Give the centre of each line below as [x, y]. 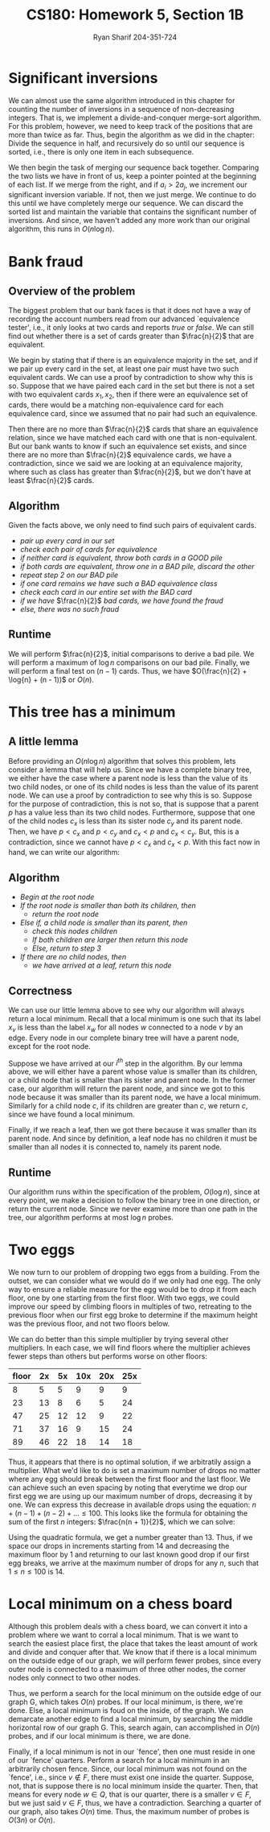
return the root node [65, 914]
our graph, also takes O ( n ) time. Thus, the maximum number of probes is [129, 1812]
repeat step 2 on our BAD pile [69, 575]
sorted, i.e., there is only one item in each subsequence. [101, 151]
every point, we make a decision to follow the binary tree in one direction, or [134, 1200]
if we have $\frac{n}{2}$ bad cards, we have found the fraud [121, 600]
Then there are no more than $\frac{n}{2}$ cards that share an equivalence [133, 429]
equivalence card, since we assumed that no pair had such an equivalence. [133, 414]
